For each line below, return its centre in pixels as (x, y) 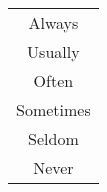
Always (53, 22)
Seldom (53, 138)
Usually (53, 51)
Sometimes (53, 109)
